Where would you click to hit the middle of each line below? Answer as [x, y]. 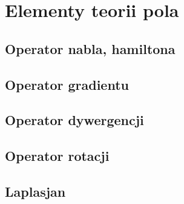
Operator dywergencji [74, 120]
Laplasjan [35, 191]
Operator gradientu [67, 84]
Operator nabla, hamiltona [90, 48]
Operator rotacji [57, 156]
